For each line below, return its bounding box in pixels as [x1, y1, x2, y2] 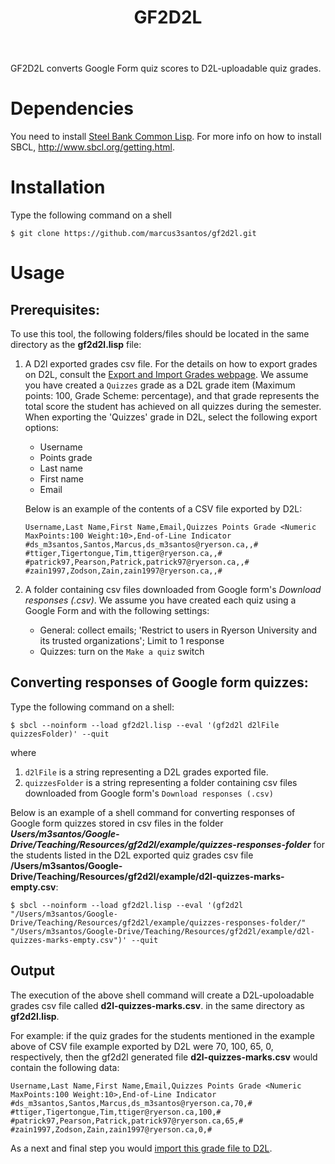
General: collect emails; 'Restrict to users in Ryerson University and [39, 624, 318, 636]
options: [24, 422, 59, 434]
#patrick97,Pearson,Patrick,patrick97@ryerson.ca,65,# [10, 1116, 244, 1126]
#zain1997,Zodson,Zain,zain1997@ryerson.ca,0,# [10, 1124, 213, 1135]
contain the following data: [10, 1061, 120, 1073]
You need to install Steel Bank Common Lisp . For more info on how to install [10, 131, 322, 143]
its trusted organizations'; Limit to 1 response [39, 635, 225, 647]
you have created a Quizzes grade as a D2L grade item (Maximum [24, 379, 296, 391]
